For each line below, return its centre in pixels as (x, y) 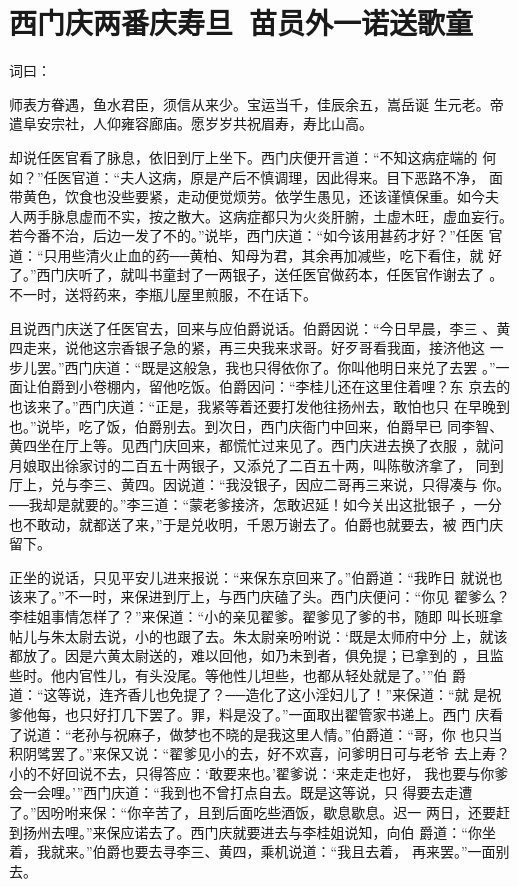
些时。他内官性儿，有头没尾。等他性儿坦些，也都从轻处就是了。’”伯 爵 (237, 674)
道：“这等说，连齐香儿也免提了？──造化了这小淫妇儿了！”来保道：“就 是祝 (255, 694)
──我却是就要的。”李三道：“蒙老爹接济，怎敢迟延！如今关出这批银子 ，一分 (255, 504)
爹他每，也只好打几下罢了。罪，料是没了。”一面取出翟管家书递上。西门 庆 (249, 713)
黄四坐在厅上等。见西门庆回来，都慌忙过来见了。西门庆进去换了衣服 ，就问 (256, 445)
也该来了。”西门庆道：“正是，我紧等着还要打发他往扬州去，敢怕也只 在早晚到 (259, 406)
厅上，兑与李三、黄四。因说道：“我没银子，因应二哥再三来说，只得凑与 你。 (260, 484)
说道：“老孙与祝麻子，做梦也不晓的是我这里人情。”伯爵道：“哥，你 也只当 (262, 733)
